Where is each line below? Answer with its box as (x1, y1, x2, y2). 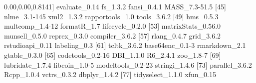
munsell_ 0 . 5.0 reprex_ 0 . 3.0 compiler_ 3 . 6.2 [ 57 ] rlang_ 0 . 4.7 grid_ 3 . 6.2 (4, 30, 221, 41)
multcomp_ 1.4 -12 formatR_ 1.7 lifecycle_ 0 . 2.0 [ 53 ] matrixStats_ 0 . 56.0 (4, 21, 221, 31)
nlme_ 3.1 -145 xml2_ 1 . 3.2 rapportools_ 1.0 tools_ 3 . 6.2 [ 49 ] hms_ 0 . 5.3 (4, 11, 219, 21)
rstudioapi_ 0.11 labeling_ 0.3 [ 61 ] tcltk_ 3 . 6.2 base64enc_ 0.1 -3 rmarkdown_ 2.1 (4, 40, 246, 50)
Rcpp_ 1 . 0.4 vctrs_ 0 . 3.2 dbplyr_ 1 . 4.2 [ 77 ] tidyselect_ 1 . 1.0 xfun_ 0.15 (4, 69, 216, 80)
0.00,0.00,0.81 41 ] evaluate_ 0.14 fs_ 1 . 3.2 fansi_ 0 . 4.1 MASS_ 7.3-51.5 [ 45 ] (4, 1, 226, 11)
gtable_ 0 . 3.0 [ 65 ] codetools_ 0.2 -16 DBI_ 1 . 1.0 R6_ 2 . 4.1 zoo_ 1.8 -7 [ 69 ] (4, 49, 221, 60)
